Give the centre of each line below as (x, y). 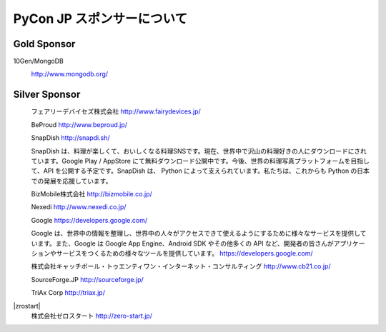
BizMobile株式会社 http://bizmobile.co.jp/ (92, 194)
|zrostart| (27, 306)
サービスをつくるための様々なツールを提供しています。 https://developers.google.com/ (185, 253)
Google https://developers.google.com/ (89, 220)
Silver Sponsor (47, 95)
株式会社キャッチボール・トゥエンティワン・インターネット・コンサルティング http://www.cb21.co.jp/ (181, 266)
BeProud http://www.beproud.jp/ (79, 124)
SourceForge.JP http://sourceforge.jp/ (88, 279)
